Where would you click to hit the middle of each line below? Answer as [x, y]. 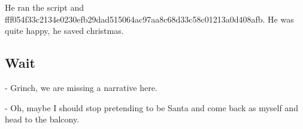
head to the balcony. [42, 119]
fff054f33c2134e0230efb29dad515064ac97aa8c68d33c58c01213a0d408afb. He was [149, 19]
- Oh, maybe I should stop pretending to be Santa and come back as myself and [151, 107]
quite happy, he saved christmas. [64, 31]
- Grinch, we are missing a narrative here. [81, 87]
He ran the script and [44, 7]
